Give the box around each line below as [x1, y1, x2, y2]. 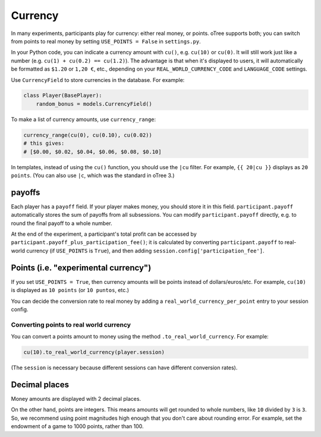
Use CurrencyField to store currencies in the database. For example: [11, 76, 185, 83]
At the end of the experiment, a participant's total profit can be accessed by [11, 230, 197, 237]
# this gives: [23, 140, 65, 147]
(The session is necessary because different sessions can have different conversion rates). [11, 364, 238, 371]
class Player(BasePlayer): [23, 92, 102, 99]
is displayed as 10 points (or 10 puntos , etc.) [11, 287, 130, 294]
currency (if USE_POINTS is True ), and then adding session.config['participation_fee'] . [26, 247, 265, 254]
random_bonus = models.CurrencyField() [36, 100, 153, 107]
